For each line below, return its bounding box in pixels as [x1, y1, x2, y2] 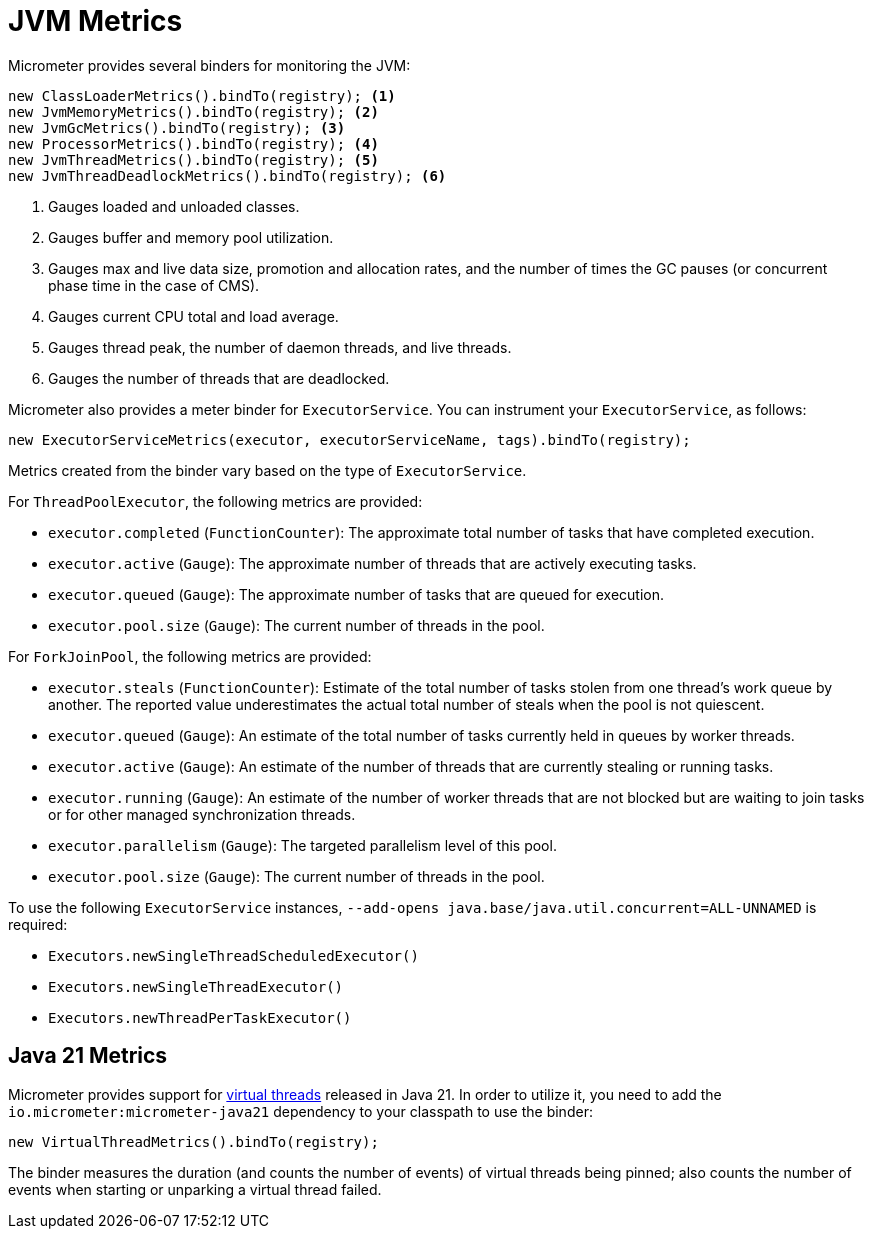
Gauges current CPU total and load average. [48, 307, 339, 325]
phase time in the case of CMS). [48, 276, 260, 294]
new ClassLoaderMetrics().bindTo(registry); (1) [8, 87, 396, 104]
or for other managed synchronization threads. [48, 805, 356, 823]
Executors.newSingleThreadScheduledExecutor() [48, 947, 419, 964]
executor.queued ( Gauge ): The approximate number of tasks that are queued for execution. [48, 585, 664, 603]
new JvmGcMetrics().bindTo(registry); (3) [8, 119, 346, 136]
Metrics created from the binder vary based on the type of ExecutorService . [8, 461, 527, 479]
